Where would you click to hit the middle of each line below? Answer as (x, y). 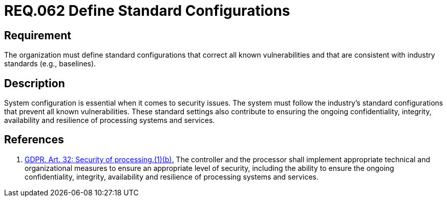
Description (35, 83)
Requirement (38, 35)
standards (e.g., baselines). (50, 64)
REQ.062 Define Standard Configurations (147, 11)
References (34, 140)
